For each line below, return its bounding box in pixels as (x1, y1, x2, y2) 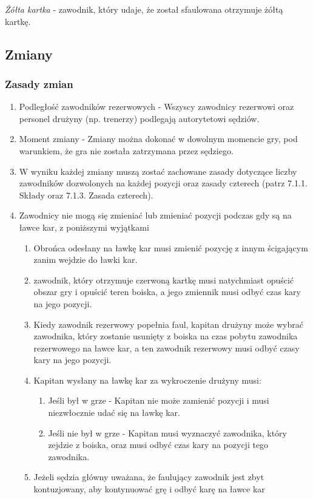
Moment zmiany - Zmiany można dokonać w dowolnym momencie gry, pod (19, 132, 298, 145)
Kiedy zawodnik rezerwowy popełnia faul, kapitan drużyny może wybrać (33, 317, 303, 330)
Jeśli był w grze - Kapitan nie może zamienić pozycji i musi (48, 394, 269, 407)
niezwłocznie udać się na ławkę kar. (48, 406, 180, 419)
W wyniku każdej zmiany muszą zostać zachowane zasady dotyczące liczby (19, 165, 297, 177)
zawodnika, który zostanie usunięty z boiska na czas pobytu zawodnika (33, 330, 298, 342)
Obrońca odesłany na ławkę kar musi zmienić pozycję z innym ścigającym (33, 241, 308, 254)
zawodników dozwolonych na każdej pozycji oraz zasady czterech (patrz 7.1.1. (19, 177, 308, 189)
